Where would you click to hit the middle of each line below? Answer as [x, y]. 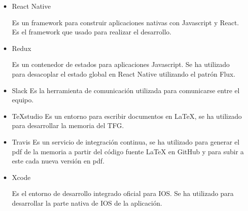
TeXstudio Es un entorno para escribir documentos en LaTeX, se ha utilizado [127, 116]
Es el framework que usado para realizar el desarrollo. [92, 32]
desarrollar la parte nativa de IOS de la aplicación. [87, 203]
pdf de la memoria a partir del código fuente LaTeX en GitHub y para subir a [128, 151]
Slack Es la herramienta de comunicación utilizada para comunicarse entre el [126, 90]
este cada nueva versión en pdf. [58, 161]
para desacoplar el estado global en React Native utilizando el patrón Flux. [124, 73]
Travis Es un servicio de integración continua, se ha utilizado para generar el [126, 141]
